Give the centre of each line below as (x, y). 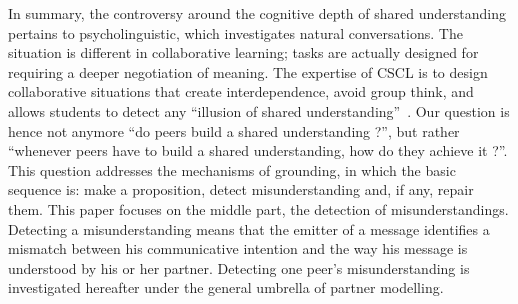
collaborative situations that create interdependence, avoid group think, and (241, 91)
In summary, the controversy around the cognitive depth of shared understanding (257, 13)
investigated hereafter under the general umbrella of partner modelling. (226, 287)
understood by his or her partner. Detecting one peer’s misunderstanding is (239, 267)
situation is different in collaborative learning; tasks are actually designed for (243, 52)
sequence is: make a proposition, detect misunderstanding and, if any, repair (241, 189)
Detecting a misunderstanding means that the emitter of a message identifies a (249, 228)
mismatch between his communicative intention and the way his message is (238, 248)
